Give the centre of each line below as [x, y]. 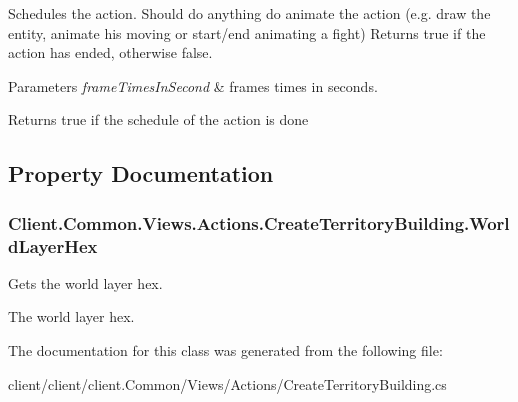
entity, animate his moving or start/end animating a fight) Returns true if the [247, 32]
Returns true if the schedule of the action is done [158, 119]
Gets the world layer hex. [85, 282]
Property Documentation [141, 173]
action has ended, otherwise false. [110, 52]
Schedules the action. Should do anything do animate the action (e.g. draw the [249, 13]
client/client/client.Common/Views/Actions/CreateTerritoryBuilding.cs [227, 383]
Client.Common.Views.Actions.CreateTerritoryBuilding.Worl [259, 222]
